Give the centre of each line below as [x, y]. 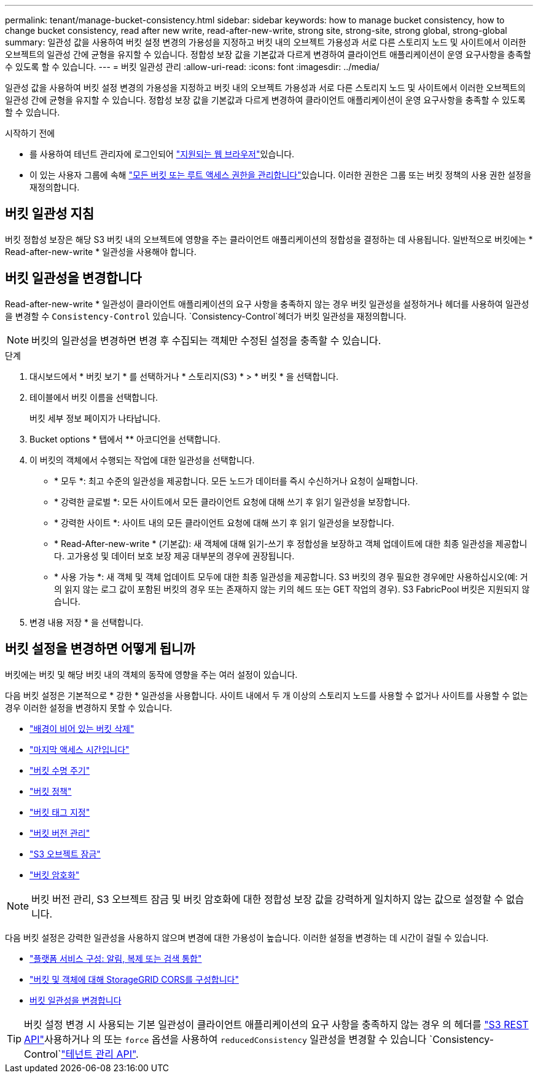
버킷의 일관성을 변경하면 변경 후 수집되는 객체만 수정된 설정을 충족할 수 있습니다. [206, 340]
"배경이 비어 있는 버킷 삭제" [82, 728]
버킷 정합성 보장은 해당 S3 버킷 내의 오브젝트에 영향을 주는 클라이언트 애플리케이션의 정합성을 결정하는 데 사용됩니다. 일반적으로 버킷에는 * [269, 239]
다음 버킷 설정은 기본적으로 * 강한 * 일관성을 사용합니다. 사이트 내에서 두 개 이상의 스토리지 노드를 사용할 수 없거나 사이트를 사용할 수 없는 [267, 695]
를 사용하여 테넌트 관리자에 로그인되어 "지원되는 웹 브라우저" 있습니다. [162, 154]
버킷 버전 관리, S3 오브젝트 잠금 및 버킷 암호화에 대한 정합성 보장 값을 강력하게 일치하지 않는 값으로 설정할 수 [267, 899]
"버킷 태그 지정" [60, 812]
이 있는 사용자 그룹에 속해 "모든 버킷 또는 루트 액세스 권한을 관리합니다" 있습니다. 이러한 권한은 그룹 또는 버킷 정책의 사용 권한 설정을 [281, 175]
